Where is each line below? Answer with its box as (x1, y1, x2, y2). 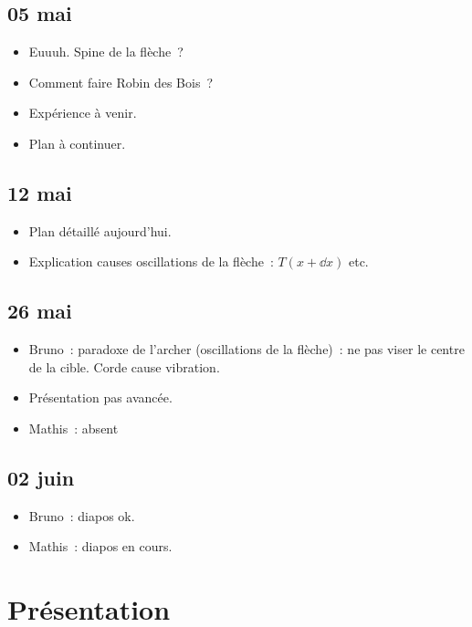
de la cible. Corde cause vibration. (28, 357, 220, 376)
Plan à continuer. (28, 133, 126, 152)
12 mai (7, 178, 72, 206)
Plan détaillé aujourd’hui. (28, 221, 172, 240)
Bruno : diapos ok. (28, 506, 135, 525)
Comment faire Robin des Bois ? (28, 72, 214, 91)
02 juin (7, 463, 75, 491)
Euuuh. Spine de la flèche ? (28, 42, 184, 61)
